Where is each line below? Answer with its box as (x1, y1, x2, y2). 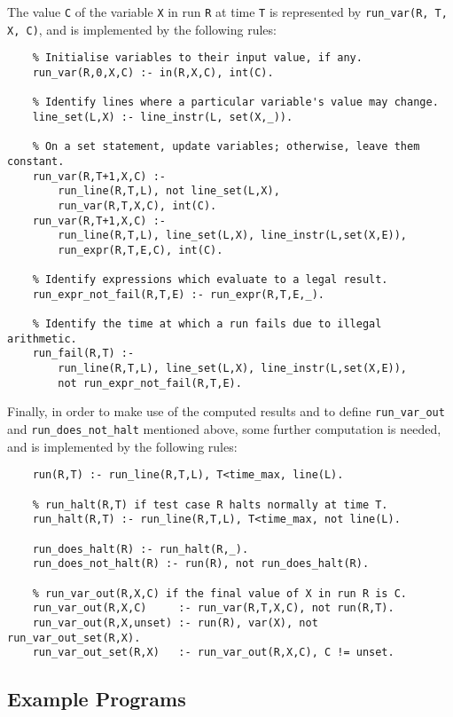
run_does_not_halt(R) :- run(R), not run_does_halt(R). (32, 557, 370, 571)
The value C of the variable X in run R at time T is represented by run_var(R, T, (7, 3, 448, 20)
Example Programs (7, 685, 186, 713)
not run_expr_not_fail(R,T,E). (58, 376, 242, 390)
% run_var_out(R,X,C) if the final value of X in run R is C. (32, 587, 408, 600)
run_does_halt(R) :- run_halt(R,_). (32, 542, 249, 555)
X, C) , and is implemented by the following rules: (7, 20, 277, 38)
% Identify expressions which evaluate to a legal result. (32, 273, 388, 287)
